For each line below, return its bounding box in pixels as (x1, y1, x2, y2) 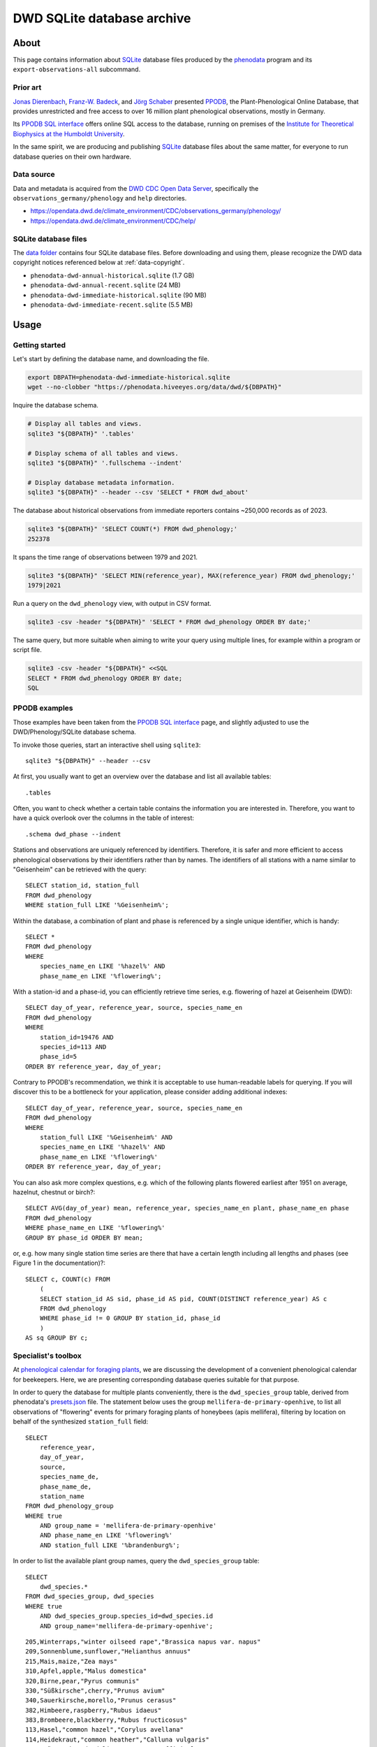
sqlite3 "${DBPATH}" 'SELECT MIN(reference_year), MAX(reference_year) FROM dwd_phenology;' (27, 572, 355, 579)
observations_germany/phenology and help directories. (13, 194, 187, 203)
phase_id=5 (39, 1052, 77, 1061)
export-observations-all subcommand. (13, 65, 141, 73)
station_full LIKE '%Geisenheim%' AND (39, 1133, 173, 1142)
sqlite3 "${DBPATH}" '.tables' (27, 430, 135, 437)
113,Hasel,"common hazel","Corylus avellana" (25, 1726, 184, 1734)
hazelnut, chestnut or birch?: (13, 1188, 96, 1196)
